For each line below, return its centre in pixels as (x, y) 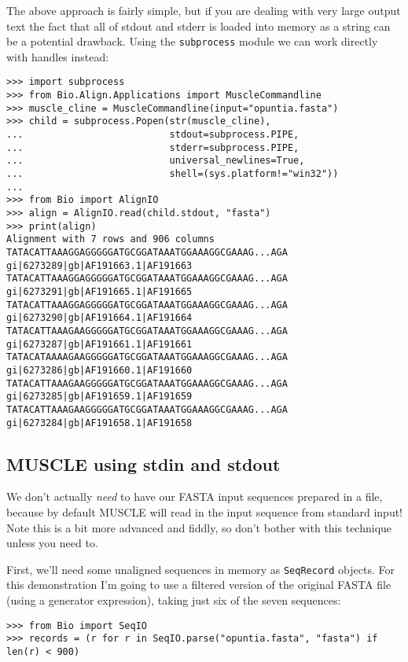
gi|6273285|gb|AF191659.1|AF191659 (99, 397)
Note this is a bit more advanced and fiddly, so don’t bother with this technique (199, 527)
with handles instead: (58, 56)
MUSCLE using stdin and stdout (143, 463)
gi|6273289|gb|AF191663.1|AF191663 (99, 265)
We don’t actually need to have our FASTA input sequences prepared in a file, (195, 496)
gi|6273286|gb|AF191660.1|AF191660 (99, 370)
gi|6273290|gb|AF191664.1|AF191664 (99, 318)
